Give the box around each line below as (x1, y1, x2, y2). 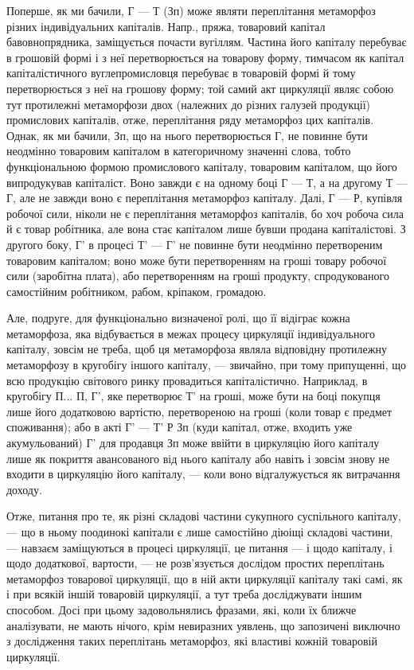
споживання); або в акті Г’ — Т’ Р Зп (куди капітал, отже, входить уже (6, 419, 353, 435)
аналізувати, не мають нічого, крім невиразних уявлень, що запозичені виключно (6, 617, 400, 633)
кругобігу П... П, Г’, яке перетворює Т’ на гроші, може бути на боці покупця (6, 388, 381, 404)
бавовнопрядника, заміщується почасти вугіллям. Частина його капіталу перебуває (6, 33, 407, 50)
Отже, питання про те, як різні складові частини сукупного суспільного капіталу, (6, 508, 401, 524)
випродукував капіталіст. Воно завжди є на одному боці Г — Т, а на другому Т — (6, 173, 408, 190)
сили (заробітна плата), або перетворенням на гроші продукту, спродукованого (6, 267, 389, 284)
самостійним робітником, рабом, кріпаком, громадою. (6, 282, 267, 299)
